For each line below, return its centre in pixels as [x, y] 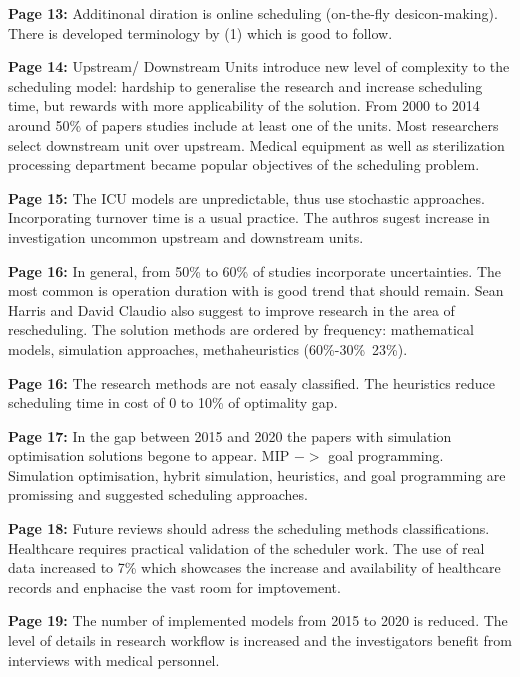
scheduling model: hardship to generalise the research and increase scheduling [245, 85]
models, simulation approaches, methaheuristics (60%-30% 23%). [208, 348]
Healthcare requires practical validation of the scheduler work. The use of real [246, 547]
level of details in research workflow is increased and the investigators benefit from [260, 640]
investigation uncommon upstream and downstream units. [186, 236]
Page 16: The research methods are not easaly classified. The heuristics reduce [252, 382]
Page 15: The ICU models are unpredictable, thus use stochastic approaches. [246, 197]
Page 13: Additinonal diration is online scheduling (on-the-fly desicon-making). [253, 13]
